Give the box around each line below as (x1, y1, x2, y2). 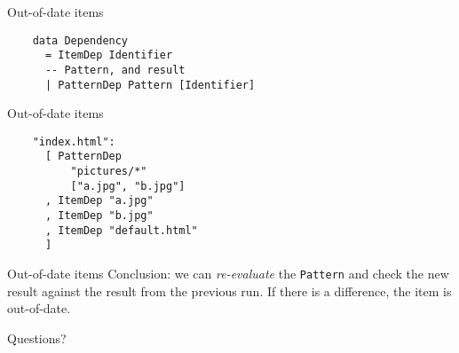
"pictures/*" (70, 165, 147, 178)
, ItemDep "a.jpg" (44, 194, 154, 208)
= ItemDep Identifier (44, 49, 173, 62)
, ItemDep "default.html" (44, 224, 198, 237)
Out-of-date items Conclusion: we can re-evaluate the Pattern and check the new (7, 264, 449, 283)
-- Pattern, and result (44, 63, 186, 76)
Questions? (7, 328, 67, 347)
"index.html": (32, 135, 115, 148)
